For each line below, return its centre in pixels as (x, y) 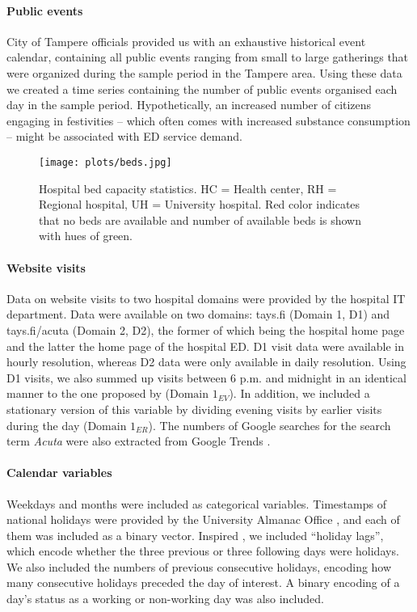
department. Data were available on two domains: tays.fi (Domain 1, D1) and (198, 314)
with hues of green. (86, 236)
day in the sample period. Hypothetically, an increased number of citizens (189, 105)
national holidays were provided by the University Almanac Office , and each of (203, 519)
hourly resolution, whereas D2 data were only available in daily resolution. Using (206, 362)
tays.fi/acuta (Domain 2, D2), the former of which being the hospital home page (206, 329)
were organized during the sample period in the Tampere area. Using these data (204, 72)
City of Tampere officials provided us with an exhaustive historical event (186, 41)
